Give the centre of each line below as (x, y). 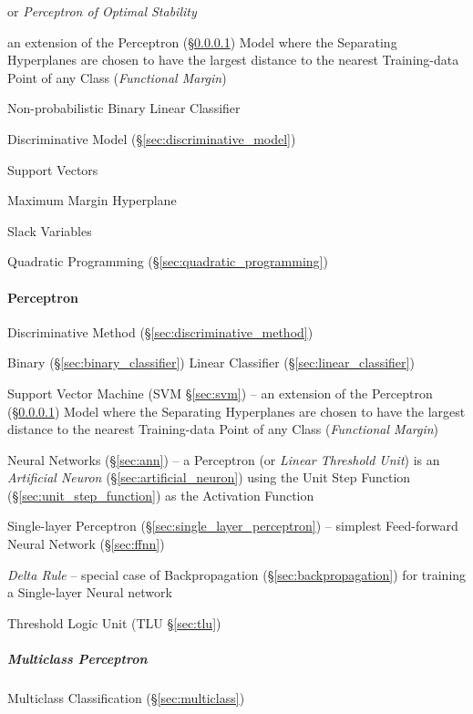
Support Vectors (53, 169)
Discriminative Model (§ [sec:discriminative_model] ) (152, 138)
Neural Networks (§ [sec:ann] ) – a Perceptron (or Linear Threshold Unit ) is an (224, 459)
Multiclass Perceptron (77, 659)
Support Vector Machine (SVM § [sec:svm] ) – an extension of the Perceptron (220, 393)
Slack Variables (50, 230)
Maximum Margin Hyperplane (92, 200)
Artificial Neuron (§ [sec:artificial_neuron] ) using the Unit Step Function (209, 477)
